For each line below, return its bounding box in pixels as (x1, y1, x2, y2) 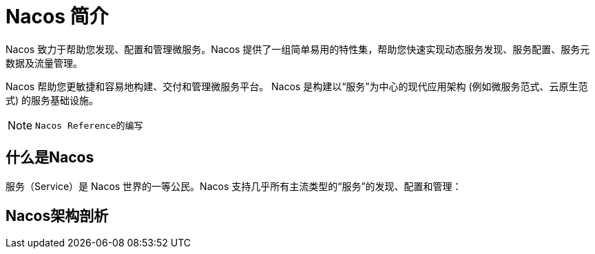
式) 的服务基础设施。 (6, 94, 99, 106)
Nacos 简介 (6, 5, 109, 28)
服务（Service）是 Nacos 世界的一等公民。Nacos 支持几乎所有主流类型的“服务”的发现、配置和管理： (6, 180, 462, 192)
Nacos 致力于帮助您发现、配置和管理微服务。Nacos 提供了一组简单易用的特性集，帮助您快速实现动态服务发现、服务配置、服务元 (6, 43, 590, 55)
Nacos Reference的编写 (35, 120, 143, 131)
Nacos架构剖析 (6, 207, 109, 225)
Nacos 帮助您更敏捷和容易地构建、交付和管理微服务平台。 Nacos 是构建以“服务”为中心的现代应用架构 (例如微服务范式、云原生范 (6, 80, 588, 92)
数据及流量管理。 (6, 56, 83, 69)
